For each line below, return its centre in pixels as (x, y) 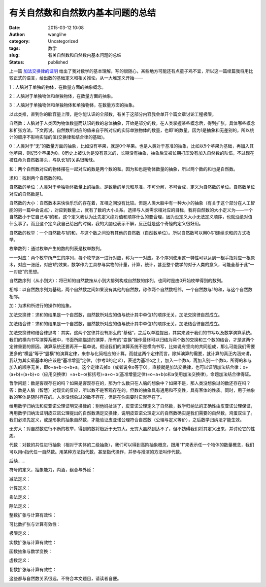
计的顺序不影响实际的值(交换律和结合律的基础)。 (58, 137)
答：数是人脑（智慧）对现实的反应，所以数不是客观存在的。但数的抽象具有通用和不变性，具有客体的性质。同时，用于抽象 (132, 390)
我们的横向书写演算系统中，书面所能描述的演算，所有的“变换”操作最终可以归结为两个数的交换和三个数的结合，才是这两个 (132, 340)
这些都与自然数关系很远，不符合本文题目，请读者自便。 (65, 579)
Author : (17, 34)
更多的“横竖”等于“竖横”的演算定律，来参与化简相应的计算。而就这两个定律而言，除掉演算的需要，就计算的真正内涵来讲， (132, 353)
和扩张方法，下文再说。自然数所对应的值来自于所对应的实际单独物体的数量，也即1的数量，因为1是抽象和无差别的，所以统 (132, 130)
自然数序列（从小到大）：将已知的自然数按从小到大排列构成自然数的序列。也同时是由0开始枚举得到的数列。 (117, 280)
